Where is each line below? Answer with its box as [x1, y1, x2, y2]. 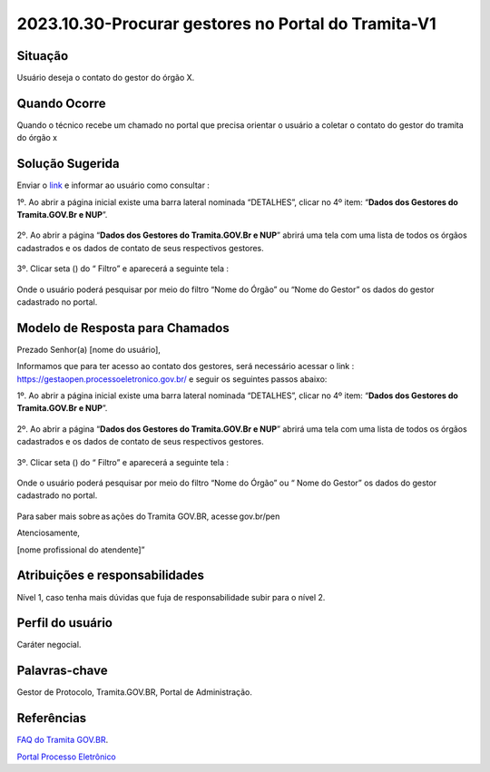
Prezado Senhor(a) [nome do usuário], [16, 344, 161, 355]
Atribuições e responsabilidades [16, 568, 204, 583]
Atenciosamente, [16, 527, 81, 539]
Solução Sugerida [16, 156, 120, 171]
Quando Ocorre [16, 95, 106, 111]
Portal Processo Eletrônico [16, 751, 117, 762]
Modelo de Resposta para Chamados [16, 320, 230, 336]
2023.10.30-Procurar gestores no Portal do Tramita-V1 [16, 14, 437, 34]
